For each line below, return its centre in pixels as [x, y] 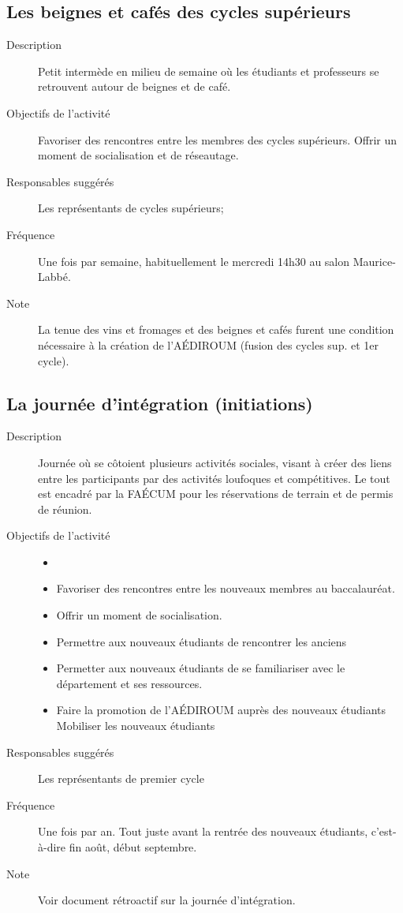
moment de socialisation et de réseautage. [138, 155]
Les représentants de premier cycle [121, 778]
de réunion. [65, 509]
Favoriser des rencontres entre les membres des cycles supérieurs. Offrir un [218, 139]
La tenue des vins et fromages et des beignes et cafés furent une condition [216, 329]
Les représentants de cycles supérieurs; [131, 208]
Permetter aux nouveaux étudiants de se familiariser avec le [201, 668]
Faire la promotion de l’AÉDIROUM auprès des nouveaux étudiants [221, 710]
